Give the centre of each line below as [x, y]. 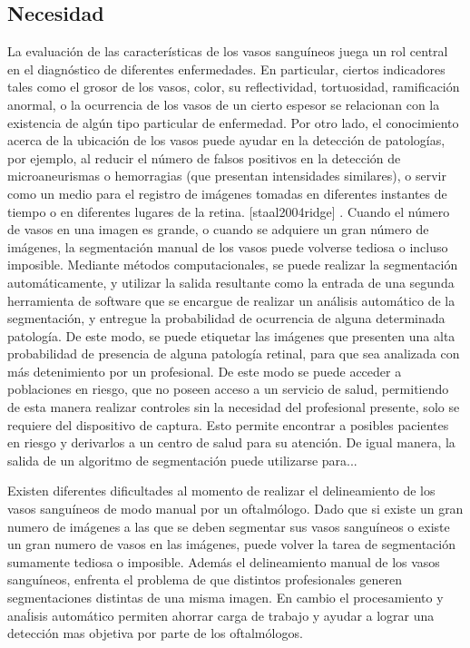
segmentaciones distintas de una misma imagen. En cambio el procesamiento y [225, 598]
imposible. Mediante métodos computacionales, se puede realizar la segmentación [233, 265]
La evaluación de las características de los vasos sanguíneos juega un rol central [228, 51]
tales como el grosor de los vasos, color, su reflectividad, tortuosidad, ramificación [234, 87]
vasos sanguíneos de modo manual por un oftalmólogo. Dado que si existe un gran [235, 509]
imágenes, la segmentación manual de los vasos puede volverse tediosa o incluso [228, 246]
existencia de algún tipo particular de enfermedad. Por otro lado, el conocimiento [233, 122]
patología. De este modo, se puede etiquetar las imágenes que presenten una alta [231, 335]
